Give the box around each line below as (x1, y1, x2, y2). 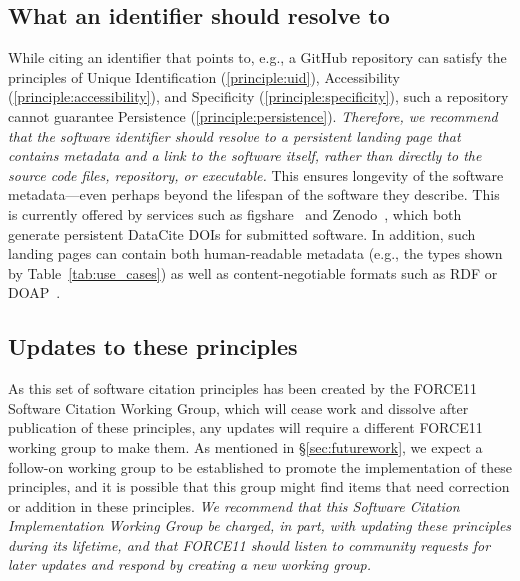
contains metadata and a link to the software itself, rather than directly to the (8, 145, 482, 166)
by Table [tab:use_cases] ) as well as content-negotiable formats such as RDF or (8, 262, 498, 283)
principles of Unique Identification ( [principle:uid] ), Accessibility (8, 66, 401, 87)
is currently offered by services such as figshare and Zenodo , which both (8, 203, 462, 224)
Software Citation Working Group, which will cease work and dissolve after (8, 397, 469, 418)
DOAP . (8, 282, 61, 303)
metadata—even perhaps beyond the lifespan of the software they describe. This (8, 184, 500, 205)
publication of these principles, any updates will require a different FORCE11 (8, 417, 483, 438)
